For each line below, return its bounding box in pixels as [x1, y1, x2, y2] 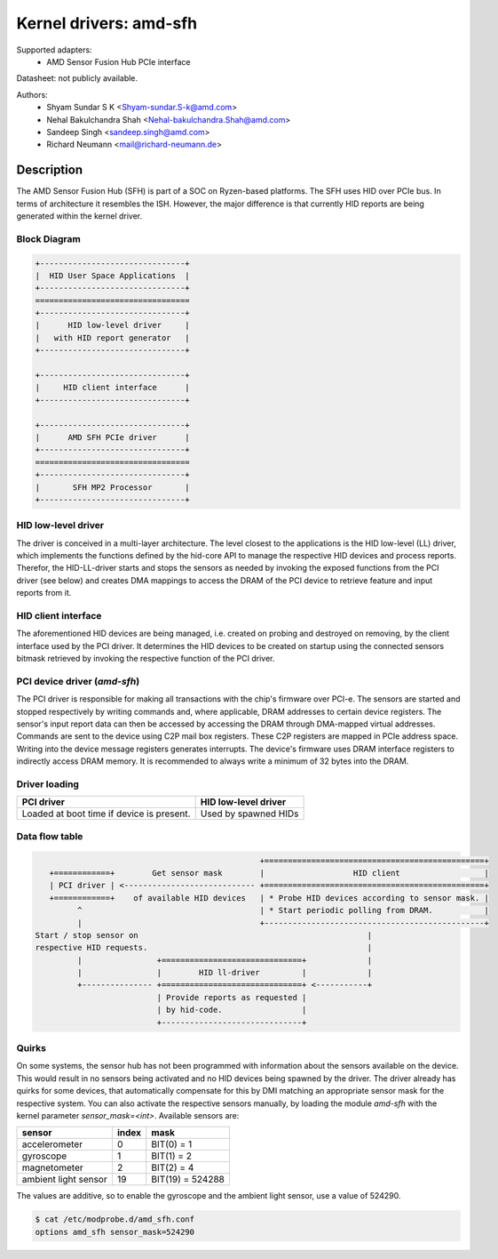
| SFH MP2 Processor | [35, 482, 190, 493]
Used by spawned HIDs [200, 807, 299, 820]
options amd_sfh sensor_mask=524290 [35, 1227, 195, 1237]
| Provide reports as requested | [156, 992, 307, 1002]
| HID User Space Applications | [35, 270, 190, 280]
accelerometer [21, 1138, 83, 1151]
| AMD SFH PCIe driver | [35, 432, 190, 442]
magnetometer [21, 1161, 83, 1174]
